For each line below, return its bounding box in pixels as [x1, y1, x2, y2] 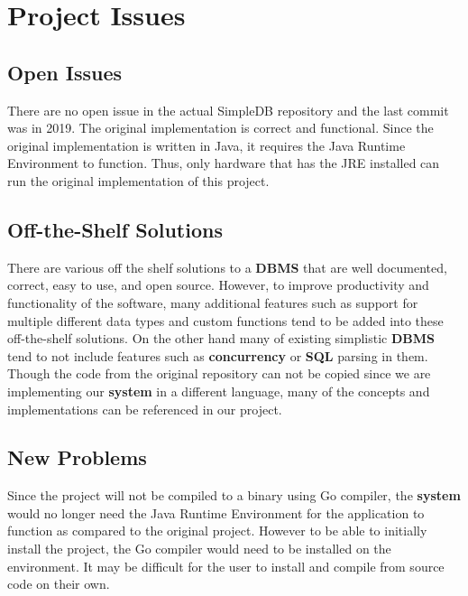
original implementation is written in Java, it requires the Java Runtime [7, 135, 406, 154]
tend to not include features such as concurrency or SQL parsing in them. [7, 346, 428, 365]
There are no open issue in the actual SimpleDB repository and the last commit [7, 100, 449, 119]
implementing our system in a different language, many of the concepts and [7, 381, 430, 400]
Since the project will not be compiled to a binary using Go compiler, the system [7, 486, 461, 505]
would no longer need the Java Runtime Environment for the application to [7, 503, 425, 522]
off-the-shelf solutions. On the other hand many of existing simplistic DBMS [7, 329, 435, 348]
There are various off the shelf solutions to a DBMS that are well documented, [7, 257, 447, 276]
